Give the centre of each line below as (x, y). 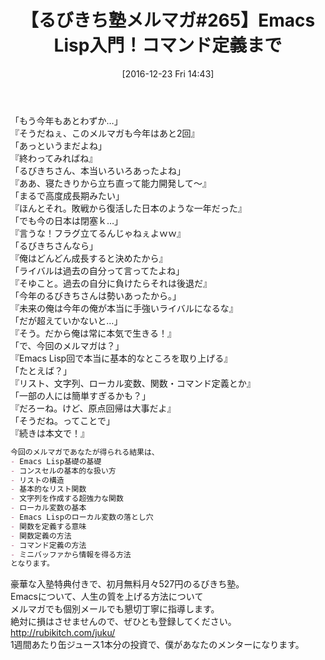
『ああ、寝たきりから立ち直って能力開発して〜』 (111, 183)
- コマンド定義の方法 (48, 545)
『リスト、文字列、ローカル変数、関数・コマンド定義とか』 (133, 383)
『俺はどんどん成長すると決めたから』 (89, 258)
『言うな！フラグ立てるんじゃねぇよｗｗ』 (98, 233)
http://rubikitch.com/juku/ (63, 633)
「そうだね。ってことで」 (62, 420)
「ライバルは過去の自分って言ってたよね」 (97, 270)
